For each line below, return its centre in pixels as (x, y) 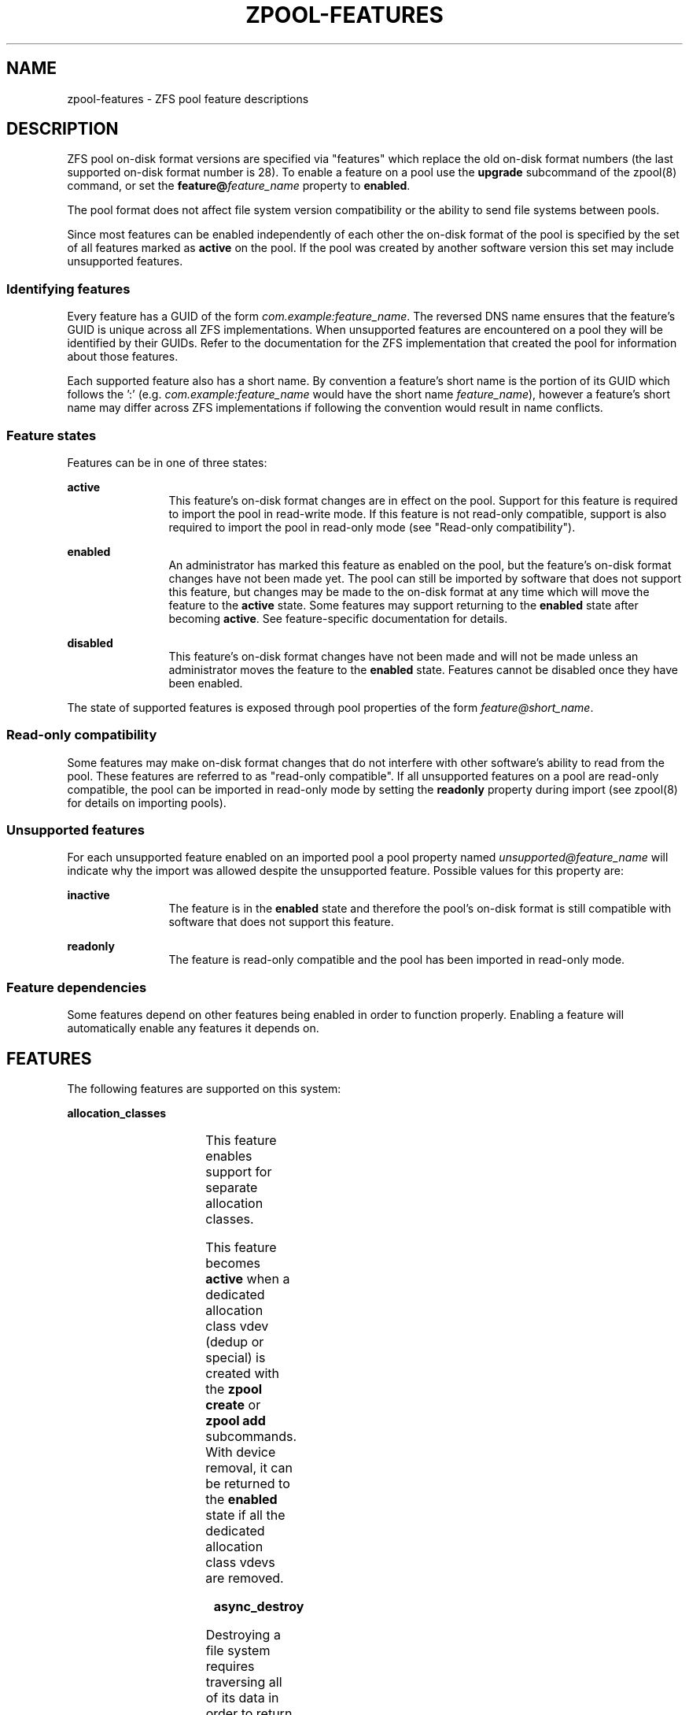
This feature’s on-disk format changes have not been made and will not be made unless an (403, 656)
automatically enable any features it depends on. (193, 1028)
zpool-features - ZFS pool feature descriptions (188, 98)
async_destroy (259, 1607)
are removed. (245, 1578)
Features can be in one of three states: (167, 462)
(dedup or (235, 1342)
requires (230, 1667)
